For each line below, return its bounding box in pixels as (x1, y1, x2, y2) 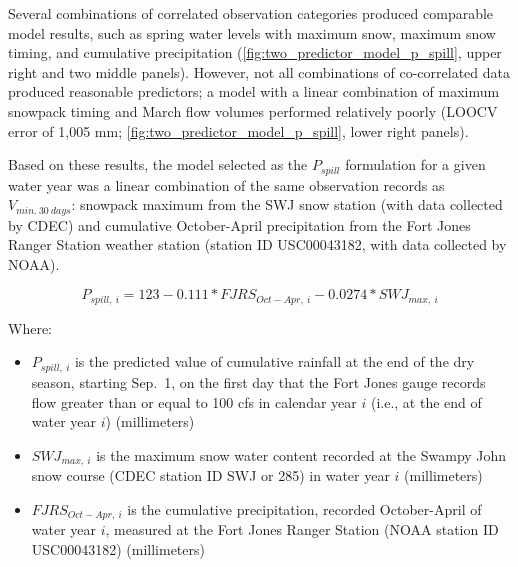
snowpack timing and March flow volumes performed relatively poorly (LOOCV (8, 100, 498, 121)
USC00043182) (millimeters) (31, 538, 205, 559)
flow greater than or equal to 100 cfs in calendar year (31, 391, 357, 412)
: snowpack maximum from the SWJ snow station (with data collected (71, 194, 503, 215)
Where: (8, 317, 52, 338)
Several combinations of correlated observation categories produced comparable (8, 3, 494, 23)
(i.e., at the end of (370, 391, 482, 412)
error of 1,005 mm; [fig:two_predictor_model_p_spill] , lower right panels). (8, 120, 469, 141)
